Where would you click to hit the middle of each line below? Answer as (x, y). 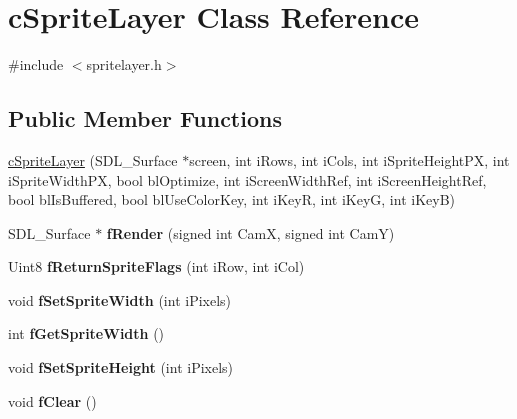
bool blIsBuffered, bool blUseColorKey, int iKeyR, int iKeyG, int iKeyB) (232, 199)
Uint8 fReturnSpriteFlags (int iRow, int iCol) (156, 266)
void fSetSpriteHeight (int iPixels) (121, 367)
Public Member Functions (145, 118)
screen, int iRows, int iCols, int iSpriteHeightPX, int (349, 159)
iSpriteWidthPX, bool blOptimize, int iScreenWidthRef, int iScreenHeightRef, (247, 179)
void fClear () (52, 400)
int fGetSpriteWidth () (86, 333)
